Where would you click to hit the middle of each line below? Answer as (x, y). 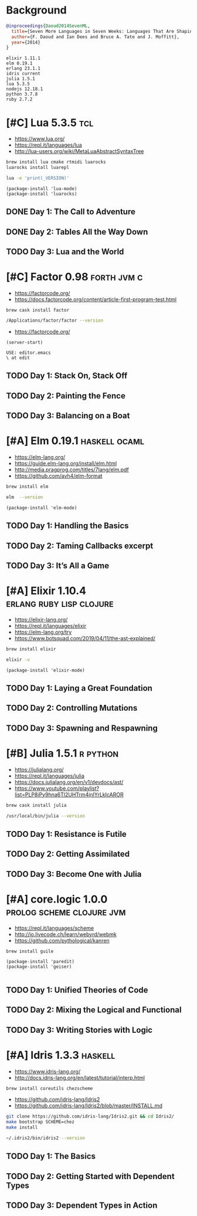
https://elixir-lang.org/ (41, 619)
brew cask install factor (38, 310)
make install (22, 1127)
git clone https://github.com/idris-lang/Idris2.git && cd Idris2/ (90, 1117)
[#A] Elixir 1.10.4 (46, 591)
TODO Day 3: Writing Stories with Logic (79, 1030)
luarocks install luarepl (38, 168)
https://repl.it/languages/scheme (54, 928)
